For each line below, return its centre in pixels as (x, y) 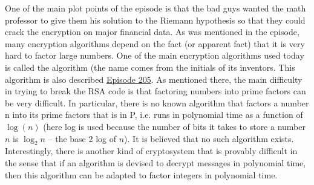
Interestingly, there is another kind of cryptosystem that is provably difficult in (151, 151)
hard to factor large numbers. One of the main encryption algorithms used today (155, 55)
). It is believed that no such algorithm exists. (209, 138)
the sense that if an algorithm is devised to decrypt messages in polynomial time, (155, 162)
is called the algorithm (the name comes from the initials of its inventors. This (150, 67)
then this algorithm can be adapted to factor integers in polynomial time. (141, 174)
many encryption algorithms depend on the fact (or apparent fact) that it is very (155, 43)
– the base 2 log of (82, 138)
